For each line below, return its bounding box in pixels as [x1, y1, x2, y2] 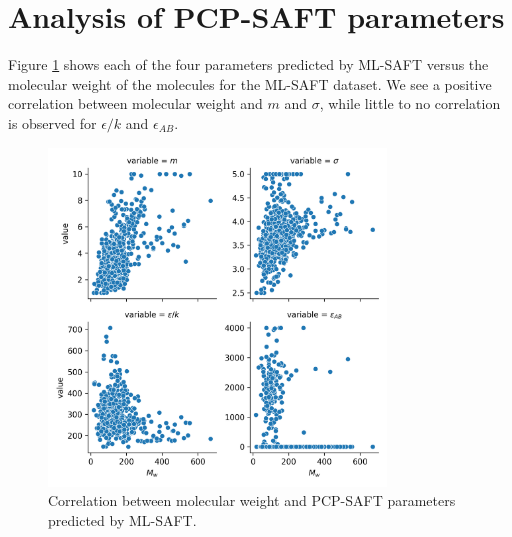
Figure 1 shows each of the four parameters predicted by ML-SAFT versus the [8, 54, 489, 75]
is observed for [8, 112, 97, 133]
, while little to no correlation [319, 93, 501, 114]
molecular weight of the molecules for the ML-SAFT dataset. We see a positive [8, 73, 492, 94]
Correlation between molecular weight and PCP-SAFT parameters [48, 490, 456, 511]
